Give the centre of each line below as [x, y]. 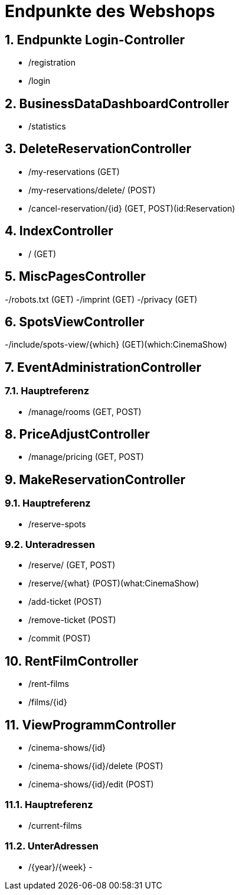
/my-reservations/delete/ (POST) [92, 190]
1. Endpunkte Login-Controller [95, 40]
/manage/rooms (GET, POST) [85, 411]
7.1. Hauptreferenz [47, 391]
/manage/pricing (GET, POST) [86, 457]
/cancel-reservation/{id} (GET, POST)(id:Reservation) [132, 208]
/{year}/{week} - [60, 867]
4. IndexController [59, 231]
